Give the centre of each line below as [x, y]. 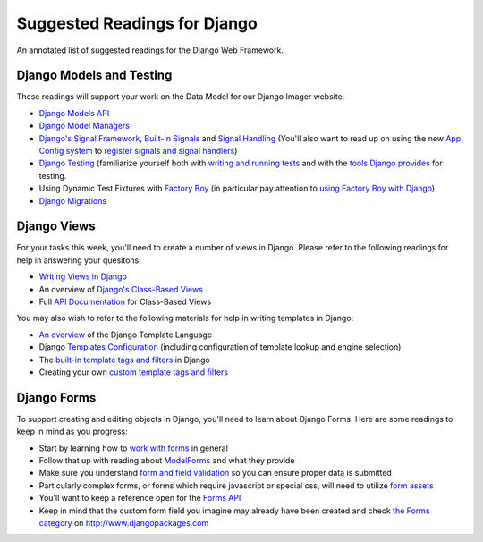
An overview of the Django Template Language [126, 335]
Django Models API [74, 113]
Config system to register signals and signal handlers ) [138, 151]
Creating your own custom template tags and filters [133, 372]
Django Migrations [73, 200]
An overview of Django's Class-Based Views [121, 289]
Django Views [56, 227]
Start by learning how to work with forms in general [133, 448]
